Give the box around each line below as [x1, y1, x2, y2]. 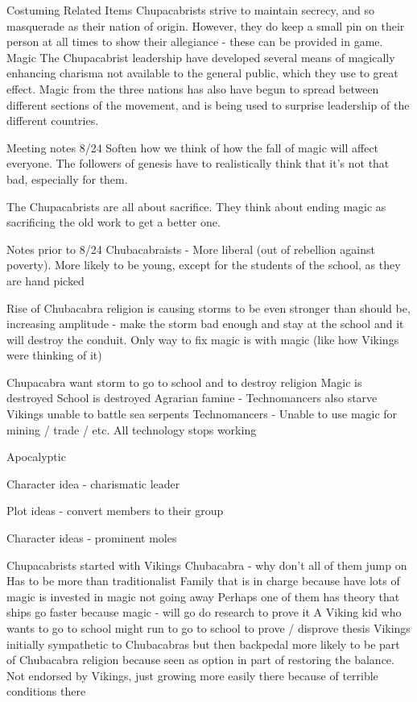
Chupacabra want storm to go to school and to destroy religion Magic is [6, 373, 362, 390]
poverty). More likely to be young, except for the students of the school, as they [6, 256, 401, 273]
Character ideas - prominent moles [6, 530, 177, 546]
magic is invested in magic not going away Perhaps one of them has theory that [6, 588, 400, 604]
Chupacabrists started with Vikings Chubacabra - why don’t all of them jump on [6, 556, 407, 573]
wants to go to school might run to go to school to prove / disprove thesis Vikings [6, 620, 411, 636]
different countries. [6, 112, 99, 129]
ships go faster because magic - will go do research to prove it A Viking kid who [6, 604, 402, 621]
